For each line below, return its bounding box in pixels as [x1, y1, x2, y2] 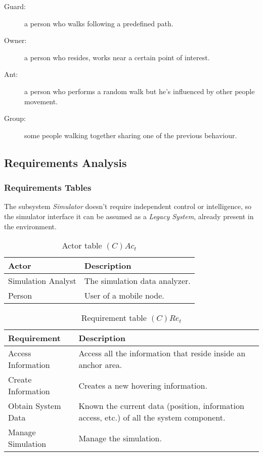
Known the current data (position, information [78, 400, 244, 412]
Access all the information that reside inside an [78, 347, 246, 359]
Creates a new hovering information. [78, 379, 207, 391]
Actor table [62, 239, 102, 252]
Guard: [4, 1, 26, 11]
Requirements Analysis [4, 154, 127, 170]
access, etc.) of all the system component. [78, 411, 226, 424]
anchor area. [78, 359, 122, 371]
